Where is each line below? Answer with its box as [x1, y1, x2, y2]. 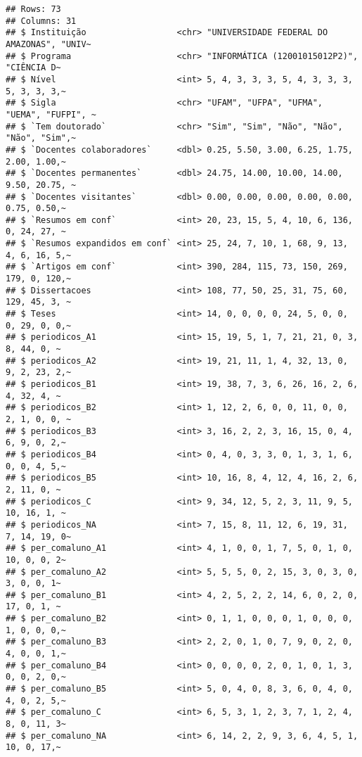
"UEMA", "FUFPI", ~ [6, 109, 96, 120]
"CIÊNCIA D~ [6, 63, 61, 73]
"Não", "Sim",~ [6, 133, 77, 144]
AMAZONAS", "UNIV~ [6, 39, 91, 49]
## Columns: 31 [6, 15, 77, 26]
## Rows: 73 [6, 4, 61, 14]
